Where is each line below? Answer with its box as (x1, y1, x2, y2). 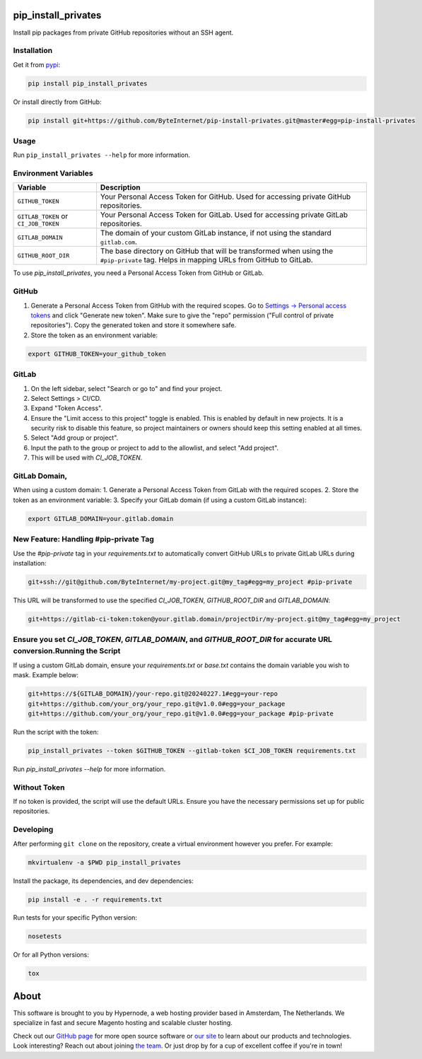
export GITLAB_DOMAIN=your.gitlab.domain (28, 515, 174, 522)
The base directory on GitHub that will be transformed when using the (100, 246, 334, 256)
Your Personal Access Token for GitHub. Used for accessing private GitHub (100, 192, 351, 201)
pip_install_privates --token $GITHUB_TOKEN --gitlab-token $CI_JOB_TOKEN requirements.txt (28, 747, 356, 754)
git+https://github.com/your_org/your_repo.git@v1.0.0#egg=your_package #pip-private (28, 709, 334, 718)
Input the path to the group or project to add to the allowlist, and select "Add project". (30, 443, 279, 452)
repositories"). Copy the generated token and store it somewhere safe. (30, 321, 237, 329)
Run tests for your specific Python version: (13, 913, 138, 922)
